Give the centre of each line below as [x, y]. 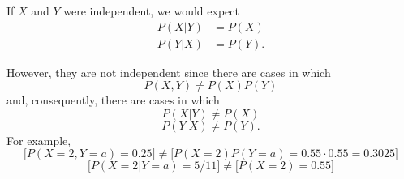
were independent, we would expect [151, 11]
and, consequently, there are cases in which [113, 100]
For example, [39, 140]
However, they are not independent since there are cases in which [169, 72]
